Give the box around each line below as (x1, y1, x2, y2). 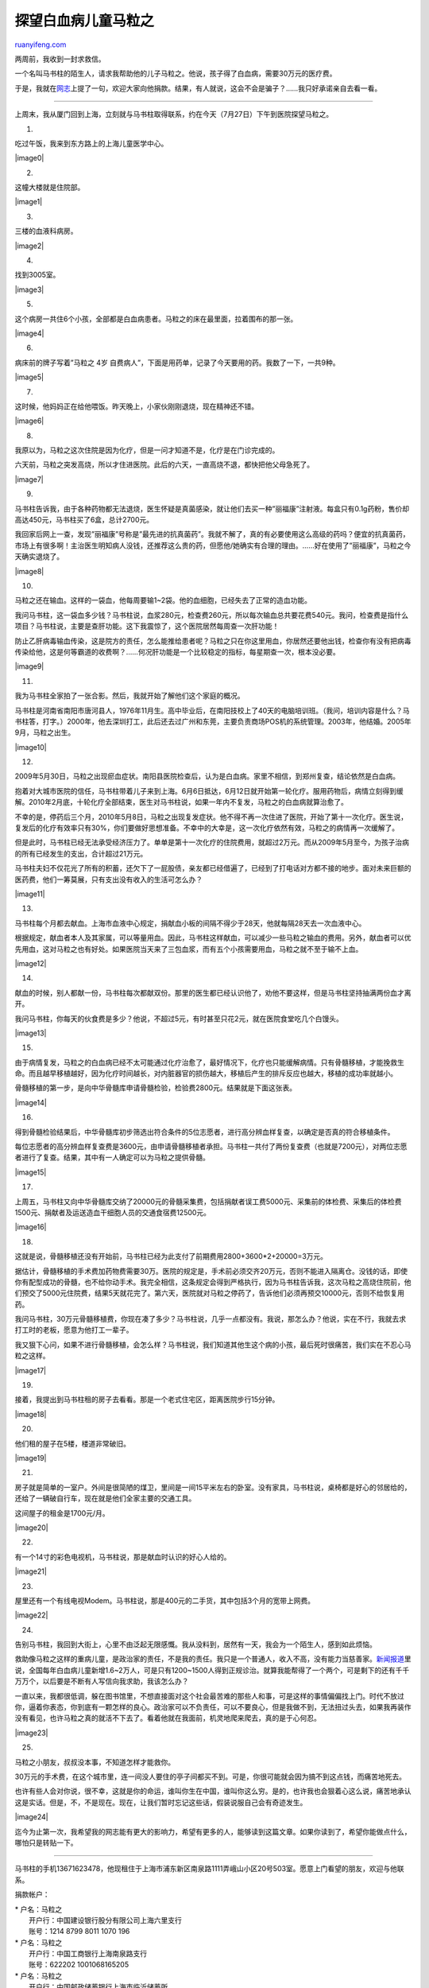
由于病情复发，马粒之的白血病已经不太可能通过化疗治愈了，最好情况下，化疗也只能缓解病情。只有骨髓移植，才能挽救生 (14, 1058, 404, 1067)
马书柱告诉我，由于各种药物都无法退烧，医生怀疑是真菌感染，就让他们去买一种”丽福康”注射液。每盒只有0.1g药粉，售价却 (14, 503, 409, 513)
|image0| (14, 153, 44, 163)
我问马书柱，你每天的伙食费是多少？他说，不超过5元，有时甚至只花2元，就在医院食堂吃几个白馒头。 (14, 1014, 343, 1023)
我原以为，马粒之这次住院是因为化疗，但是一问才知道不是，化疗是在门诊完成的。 (14, 445, 280, 455)
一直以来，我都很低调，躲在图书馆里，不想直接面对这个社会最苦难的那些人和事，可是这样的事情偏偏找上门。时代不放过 (14, 1691, 404, 1701)
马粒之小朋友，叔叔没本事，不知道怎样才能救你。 (14, 1757, 175, 1767)
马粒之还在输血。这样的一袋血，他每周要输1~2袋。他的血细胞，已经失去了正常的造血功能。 (14, 596, 312, 605)
